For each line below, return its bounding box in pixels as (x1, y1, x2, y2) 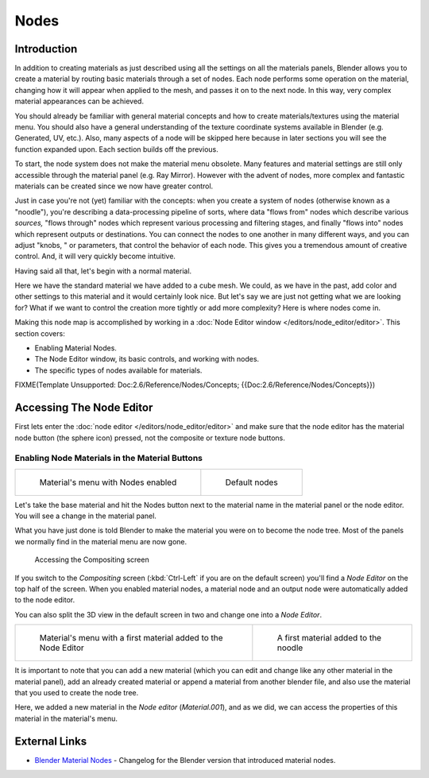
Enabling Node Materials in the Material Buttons (14, 453, 203, 464)
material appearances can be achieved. (14, 96, 145, 106)
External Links (14, 734, 87, 748)
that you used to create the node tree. (14, 687, 139, 697)
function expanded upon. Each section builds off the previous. (14, 144, 218, 154)
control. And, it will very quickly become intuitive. (14, 251, 176, 261)
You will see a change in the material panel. (14, 511, 157, 521)
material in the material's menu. (14, 714, 118, 723)
